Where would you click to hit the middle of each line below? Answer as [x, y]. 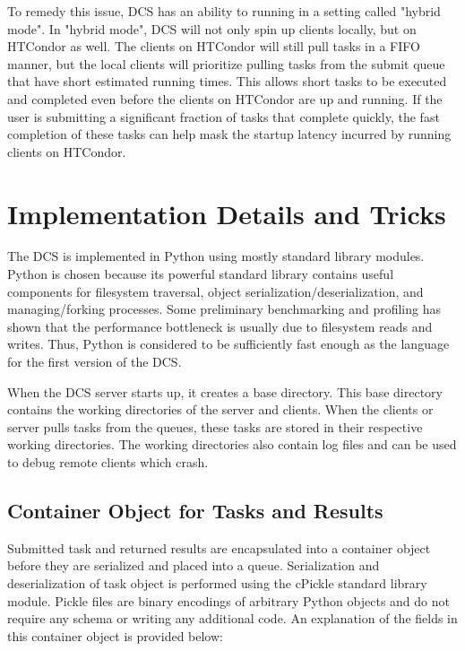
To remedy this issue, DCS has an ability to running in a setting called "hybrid [224, 11]
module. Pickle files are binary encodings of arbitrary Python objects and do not [228, 600]
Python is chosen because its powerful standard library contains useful [201, 274]
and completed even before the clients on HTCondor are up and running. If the [225, 98]
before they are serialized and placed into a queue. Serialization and [194, 565]
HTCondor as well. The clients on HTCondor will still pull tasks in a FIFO [214, 46]
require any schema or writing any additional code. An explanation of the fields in [232, 618]
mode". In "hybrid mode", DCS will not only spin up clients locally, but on [212, 28]
